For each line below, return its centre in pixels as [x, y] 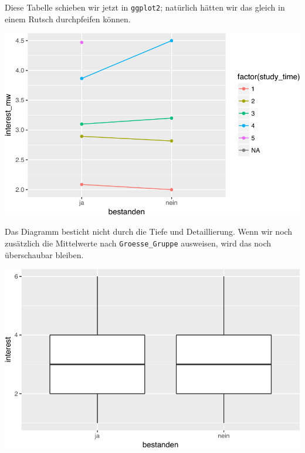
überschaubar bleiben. [44, 254]
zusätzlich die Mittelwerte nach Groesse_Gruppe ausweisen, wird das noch [138, 243]
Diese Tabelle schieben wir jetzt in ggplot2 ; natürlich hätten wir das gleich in [145, 7]
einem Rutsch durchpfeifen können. [68, 18]
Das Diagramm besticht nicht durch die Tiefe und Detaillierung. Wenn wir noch [149, 231]
